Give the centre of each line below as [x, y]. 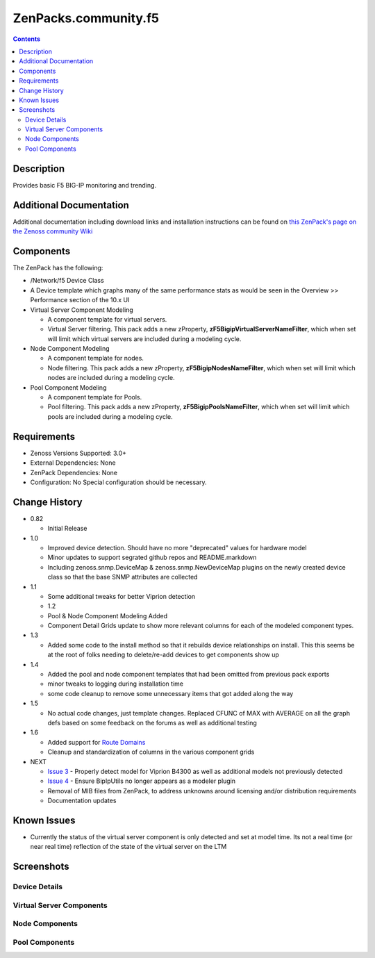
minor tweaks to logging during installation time [116, 684]
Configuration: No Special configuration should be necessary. [118, 482]
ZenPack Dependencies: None [74, 472]
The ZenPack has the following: [58, 267]
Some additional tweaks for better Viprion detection [122, 596]
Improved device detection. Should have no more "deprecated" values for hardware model [177, 547]
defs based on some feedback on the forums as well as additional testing [152, 723]
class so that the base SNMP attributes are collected [123, 577]
